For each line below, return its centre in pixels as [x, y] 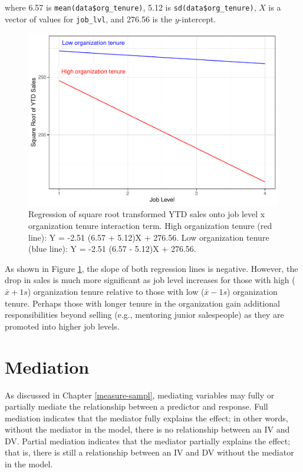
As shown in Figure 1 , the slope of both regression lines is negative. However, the [151, 268]
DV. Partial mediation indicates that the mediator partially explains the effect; [148, 441]
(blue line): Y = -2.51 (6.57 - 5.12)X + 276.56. [112, 249]
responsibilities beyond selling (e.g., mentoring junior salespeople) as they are [144, 315]
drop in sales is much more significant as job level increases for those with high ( [150, 280]
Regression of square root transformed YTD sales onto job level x [147, 214]
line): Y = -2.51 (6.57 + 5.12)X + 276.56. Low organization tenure [149, 237]
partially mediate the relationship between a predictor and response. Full [136, 406]
